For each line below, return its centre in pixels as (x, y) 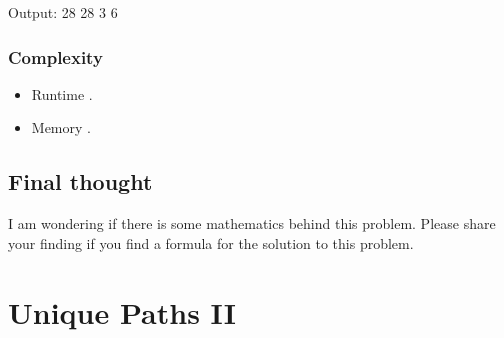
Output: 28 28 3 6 (63, 12)
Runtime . (62, 93)
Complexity (55, 56)
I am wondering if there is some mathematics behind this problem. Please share (252, 223)
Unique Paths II (122, 311)
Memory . (61, 127)
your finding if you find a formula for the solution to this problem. (211, 242)
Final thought (80, 181)
